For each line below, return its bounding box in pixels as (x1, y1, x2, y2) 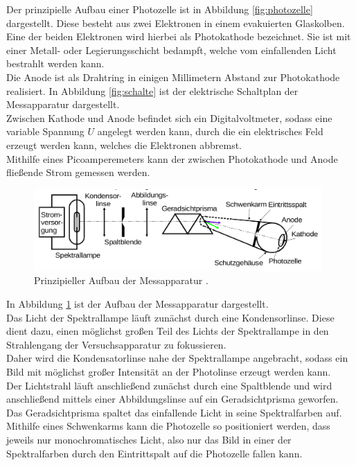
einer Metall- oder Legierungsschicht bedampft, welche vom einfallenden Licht (6, 42, 337, 57)
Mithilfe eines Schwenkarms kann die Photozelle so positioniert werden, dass (6, 419, 330, 433)
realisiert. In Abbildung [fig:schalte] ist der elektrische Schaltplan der (6, 83, 299, 98)
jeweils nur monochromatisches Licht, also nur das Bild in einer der (6, 432, 292, 446)
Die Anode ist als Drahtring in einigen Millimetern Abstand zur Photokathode (6, 69, 340, 84)
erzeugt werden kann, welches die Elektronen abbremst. (6, 137, 242, 152)
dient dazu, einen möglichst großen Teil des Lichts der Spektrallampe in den (6, 324, 329, 338)
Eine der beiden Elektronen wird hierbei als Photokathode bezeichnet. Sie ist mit (6, 29, 351, 44)
